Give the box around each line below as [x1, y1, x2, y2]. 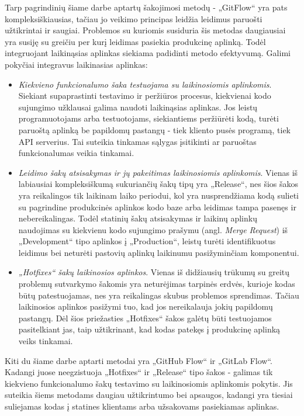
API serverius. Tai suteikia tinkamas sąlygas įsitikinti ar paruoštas [18, 135, 257, 147]
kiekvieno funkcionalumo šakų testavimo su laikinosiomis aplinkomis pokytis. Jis [5, 377, 293, 389]
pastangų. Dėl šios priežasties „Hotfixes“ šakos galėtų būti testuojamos [18, 311, 272, 324]
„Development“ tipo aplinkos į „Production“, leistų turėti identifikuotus [18, 235, 276, 247]
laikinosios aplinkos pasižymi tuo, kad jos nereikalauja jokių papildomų [18, 300, 273, 313]
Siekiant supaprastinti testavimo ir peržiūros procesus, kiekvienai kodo [18, 89, 271, 102]
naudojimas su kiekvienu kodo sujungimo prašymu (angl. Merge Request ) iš [18, 223, 288, 235]
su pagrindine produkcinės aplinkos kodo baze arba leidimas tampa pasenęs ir [18, 200, 296, 213]
